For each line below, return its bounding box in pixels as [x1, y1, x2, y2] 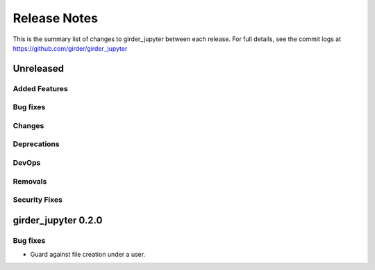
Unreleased [12, 63, 65, 74]
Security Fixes [12, 195, 62, 205]
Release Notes [12, 10, 99, 26]
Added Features [12, 84, 69, 93]
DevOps [12, 157, 41, 167]
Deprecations [12, 139, 60, 149]
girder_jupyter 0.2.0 [12, 214, 103, 226]
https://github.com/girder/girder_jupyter [12, 44, 128, 52]
